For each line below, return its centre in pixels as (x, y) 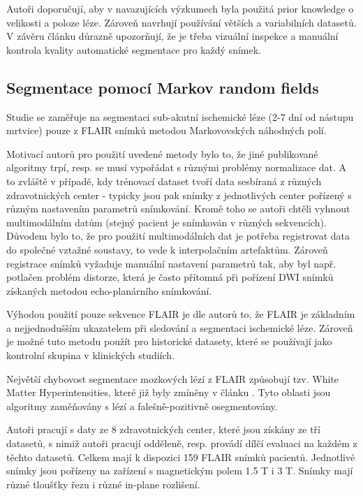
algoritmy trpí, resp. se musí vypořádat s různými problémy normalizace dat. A (177, 167)
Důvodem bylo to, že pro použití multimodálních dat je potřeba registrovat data (178, 236)
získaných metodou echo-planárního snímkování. (109, 290)
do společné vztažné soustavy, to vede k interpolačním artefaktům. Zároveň (167, 249)
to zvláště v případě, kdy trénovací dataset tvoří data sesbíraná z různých (164, 181)
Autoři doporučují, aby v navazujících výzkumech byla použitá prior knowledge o (180, 8)
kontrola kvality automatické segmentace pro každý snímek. (134, 49)
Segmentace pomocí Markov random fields (163, 87)
